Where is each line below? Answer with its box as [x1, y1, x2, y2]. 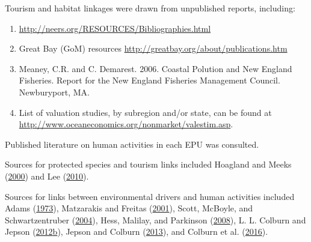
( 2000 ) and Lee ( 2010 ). [5, 169, 89, 182]
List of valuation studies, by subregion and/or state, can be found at [19, 106, 272, 118]
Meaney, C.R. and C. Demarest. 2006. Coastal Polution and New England [19, 62, 292, 74]
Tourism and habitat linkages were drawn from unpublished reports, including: [5, 2, 295, 14]
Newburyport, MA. [19, 85, 90, 98]
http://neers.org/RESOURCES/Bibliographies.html [19, 22, 211, 34]
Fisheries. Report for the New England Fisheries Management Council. [19, 74, 280, 86]
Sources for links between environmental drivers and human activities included [5, 190, 295, 202]
